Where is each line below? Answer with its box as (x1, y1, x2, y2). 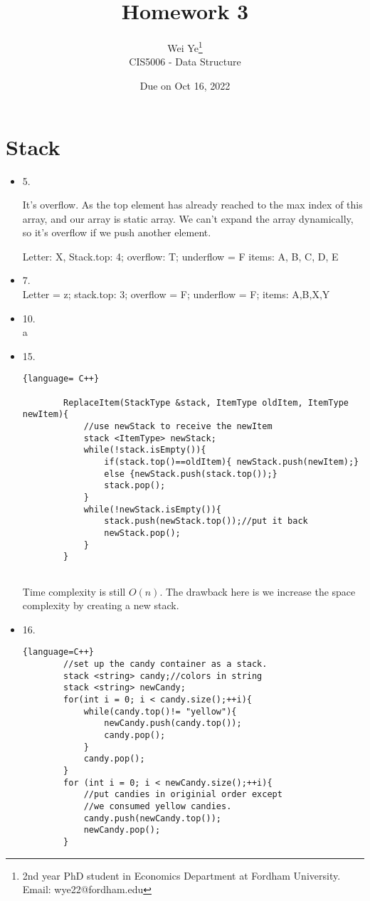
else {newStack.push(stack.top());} (104, 468, 277, 479)
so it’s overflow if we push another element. (22, 225, 211, 240)
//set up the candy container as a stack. (63, 659, 268, 670)
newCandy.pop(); (83, 825, 161, 836)
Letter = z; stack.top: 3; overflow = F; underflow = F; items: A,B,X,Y (22, 287, 330, 302)
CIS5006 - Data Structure (129, 54, 241, 69)
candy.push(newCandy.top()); (83, 813, 221, 823)
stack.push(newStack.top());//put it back (104, 516, 308, 527)
